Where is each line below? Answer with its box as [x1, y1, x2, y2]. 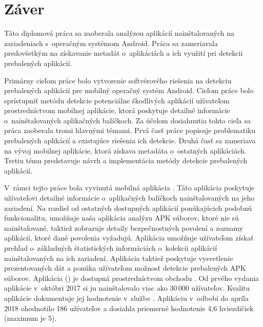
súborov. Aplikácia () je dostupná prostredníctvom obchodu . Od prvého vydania [4, 272, 259, 283]
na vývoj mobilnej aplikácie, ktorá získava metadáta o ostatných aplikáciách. [4, 145, 247, 156]
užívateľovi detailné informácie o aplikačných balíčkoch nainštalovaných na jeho [4, 192, 255, 203]
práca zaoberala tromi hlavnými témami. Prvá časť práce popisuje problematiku [4, 125, 256, 136]
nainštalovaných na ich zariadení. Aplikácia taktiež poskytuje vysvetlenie [4, 252, 233, 263]
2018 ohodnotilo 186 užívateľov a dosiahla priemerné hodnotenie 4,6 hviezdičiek [4, 302, 254, 313]
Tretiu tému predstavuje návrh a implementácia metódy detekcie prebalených [4, 155, 248, 166]
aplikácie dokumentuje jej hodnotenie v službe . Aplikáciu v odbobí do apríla [4, 292, 249, 303]
